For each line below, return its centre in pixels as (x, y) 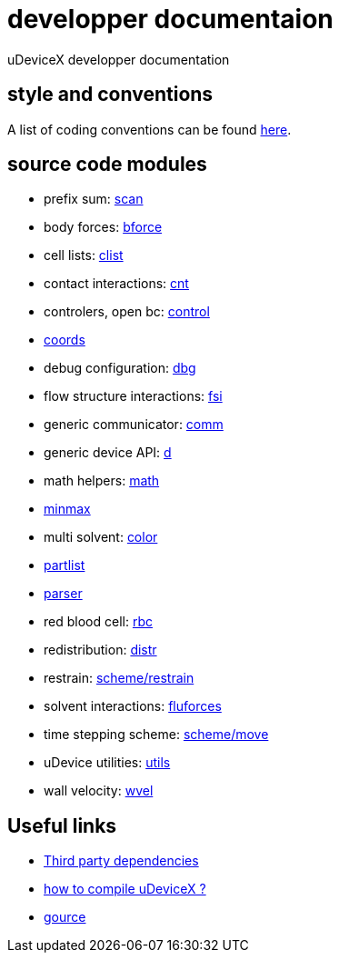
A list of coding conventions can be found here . (150, 129)
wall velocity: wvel (99, 791)
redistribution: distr (100, 650)
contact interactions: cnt (116, 284)
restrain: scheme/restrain (119, 678)
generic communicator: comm (134, 425)
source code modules (107, 165)
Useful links (62, 825)
